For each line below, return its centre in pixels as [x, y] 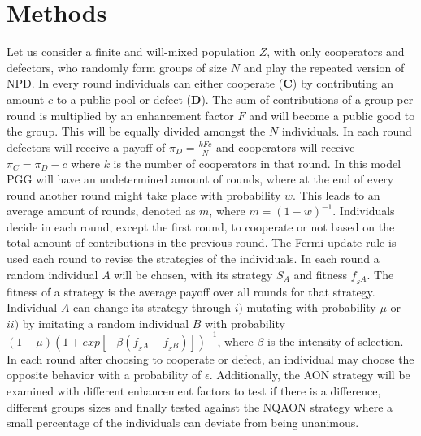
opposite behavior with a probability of [104, 375]
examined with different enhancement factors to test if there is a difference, [194, 391]
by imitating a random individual [106, 323]
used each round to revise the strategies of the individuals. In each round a [193, 259]
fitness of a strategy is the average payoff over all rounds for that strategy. [191, 291]
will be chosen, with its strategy [193, 274]
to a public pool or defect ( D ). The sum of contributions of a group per [235, 99]
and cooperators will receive [285, 147]
